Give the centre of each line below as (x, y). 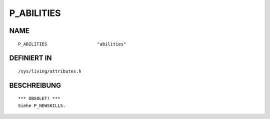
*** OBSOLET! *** (39, 98)
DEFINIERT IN (30, 58)
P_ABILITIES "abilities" (72, 44)
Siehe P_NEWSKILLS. (42, 105)
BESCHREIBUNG (35, 85)
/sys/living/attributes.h (50, 71)
